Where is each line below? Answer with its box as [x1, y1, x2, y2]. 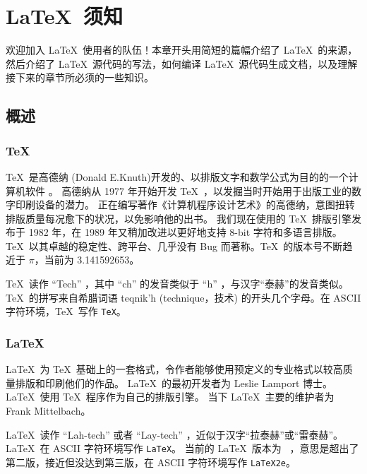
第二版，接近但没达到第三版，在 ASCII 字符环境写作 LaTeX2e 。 [6, 454, 296, 469]
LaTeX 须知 [6, 1, 123, 30]
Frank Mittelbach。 [6, 403, 91, 417]
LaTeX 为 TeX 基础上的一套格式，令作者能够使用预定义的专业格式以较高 [6, 362, 343, 377]
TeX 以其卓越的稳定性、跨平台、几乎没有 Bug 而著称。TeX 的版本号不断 [6, 238, 343, 253]
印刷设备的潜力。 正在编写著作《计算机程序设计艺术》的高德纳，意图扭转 [15, 197, 355, 212]
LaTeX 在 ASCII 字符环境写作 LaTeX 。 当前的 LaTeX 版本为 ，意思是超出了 [6, 441, 359, 456]
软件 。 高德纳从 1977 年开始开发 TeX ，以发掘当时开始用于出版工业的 [25, 183, 351, 198]
